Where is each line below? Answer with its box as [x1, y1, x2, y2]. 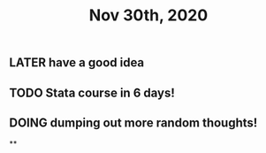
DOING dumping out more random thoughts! [9, 115, 258, 130]
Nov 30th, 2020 [88, 5, 209, 26]
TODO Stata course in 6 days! [9, 85, 175, 100]
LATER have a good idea [9, 55, 145, 71]
